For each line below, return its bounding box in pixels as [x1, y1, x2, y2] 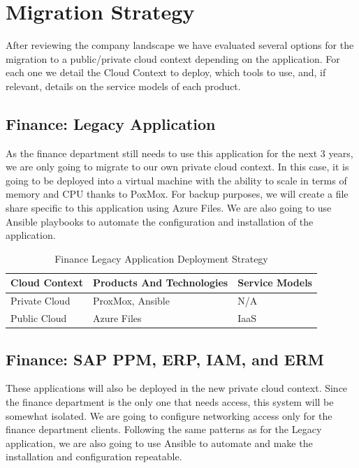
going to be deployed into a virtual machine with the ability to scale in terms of [6, 173, 347, 187]
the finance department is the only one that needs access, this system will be [6, 395, 334, 409]
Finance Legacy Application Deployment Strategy [54, 251, 268, 265]
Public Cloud [10, 311, 67, 326]
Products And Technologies [92, 275, 228, 290]
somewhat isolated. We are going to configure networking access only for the [6, 408, 332, 423]
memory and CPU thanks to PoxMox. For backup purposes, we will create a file [6, 187, 349, 201]
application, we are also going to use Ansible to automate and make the [6, 435, 313, 450]
